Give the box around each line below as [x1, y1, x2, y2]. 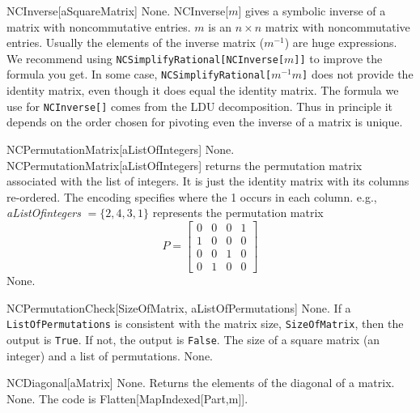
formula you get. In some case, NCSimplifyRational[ [6, 66, 272, 83]
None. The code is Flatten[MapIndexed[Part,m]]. [6, 390, 248, 407]
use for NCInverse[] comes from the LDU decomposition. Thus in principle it [6, 97, 393, 114]
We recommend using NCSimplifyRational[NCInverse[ [6, 49, 285, 66]
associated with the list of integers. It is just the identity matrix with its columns [6, 172, 409, 189]
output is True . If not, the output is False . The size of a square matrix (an [6, 330, 380, 347]
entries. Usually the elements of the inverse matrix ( [6, 34, 265, 51]
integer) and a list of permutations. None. [6, 347, 213, 364]
